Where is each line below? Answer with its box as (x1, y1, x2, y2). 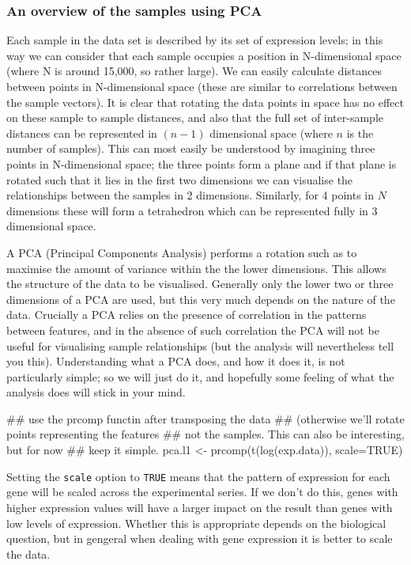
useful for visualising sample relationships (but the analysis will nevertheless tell (6, 337, 394, 354)
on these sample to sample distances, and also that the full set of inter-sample (6, 109, 383, 126)
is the (346, 124, 374, 141)
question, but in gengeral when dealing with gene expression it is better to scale (6, 530, 393, 547)
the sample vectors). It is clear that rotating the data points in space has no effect (6, 93, 404, 110)
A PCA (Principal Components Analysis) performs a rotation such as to (6, 244, 357, 260)
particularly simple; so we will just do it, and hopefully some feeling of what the (6, 368, 394, 385)
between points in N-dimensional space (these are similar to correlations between (6, 78, 398, 94)
